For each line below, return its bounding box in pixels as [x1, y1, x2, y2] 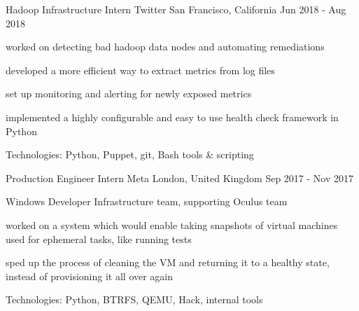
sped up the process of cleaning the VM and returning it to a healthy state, [6, 255, 330, 270]
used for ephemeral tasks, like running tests [6, 231, 192, 246]
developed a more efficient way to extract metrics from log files [6, 62, 275, 77]
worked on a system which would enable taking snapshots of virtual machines [6, 217, 338, 232]
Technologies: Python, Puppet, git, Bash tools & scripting [6, 147, 254, 162]
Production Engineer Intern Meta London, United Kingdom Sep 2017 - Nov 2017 [6, 170, 354, 185]
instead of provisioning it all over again [6, 268, 174, 283]
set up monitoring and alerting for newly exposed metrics [6, 86, 252, 101]
